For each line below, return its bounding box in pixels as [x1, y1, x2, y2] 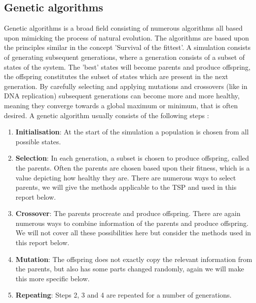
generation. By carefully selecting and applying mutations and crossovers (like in [4, 81, 248, 91]
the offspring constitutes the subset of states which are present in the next [4, 71, 228, 82]
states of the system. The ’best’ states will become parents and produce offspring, [4, 61, 251, 72]
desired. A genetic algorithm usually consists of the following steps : [4, 110, 209, 120]
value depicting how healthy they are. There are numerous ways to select [15, 172, 236, 182]
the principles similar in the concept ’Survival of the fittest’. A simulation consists [4, 42, 251, 52]
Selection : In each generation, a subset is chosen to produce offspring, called [15, 153, 249, 163]
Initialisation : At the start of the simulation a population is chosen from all [15, 127, 249, 137]
